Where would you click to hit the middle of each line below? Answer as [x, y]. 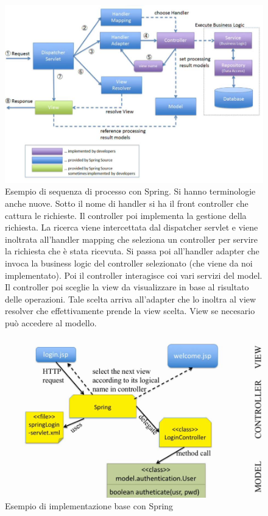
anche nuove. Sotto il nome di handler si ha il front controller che [127, 203]
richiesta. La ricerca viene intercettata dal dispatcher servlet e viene [132, 227]
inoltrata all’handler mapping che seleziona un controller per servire [132, 239]
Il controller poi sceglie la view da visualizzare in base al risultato [127, 287]
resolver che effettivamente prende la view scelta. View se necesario [130, 311]
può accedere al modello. [51, 322]
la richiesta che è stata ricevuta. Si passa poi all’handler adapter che [132, 251]
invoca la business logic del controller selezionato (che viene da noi [129, 263]
